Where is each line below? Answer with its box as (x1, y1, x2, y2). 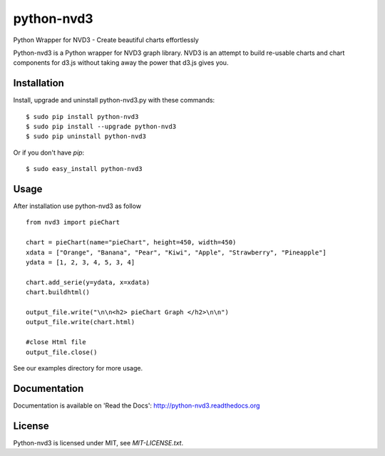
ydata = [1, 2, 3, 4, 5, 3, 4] (26, 259, 135, 266)
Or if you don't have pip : (13, 148, 85, 157)
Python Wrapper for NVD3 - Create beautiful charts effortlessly (13, 36, 199, 44)
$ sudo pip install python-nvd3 (26, 113, 139, 120)
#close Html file (26, 338, 86, 346)
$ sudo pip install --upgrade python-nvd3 (26, 123, 177, 131)
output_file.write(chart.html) (26, 318, 135, 326)
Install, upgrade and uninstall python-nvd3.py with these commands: (13, 96, 215, 105)
